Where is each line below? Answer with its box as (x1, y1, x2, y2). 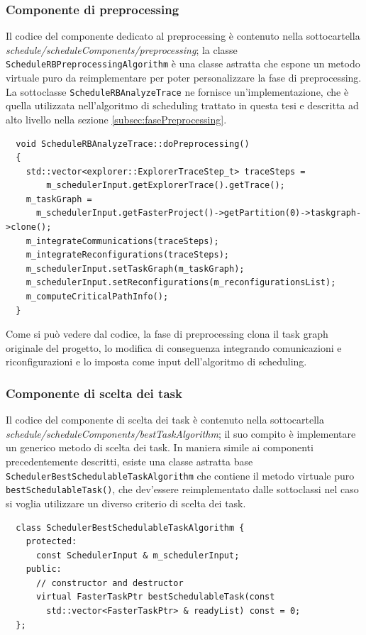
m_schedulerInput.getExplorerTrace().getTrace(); (46, 180, 285, 191)
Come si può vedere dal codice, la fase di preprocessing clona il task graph (6, 326, 328, 341)
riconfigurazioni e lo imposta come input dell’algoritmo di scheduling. (6, 354, 307, 369)
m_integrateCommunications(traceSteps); (26, 236, 219, 246)
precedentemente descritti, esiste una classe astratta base (6, 454, 253, 468)
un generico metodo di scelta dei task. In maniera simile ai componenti (6, 440, 314, 455)
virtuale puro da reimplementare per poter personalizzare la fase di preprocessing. (6, 70, 362, 85)
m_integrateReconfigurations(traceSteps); (26, 250, 229, 260)
